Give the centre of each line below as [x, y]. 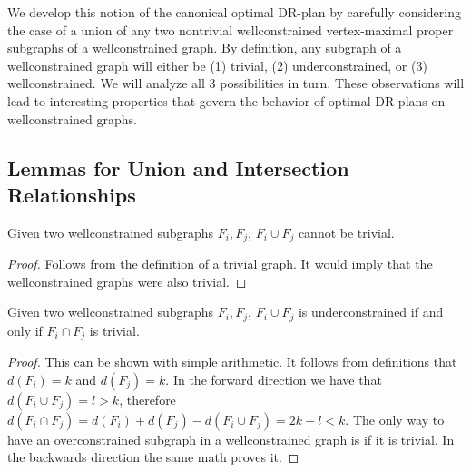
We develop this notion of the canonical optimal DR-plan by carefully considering [234, 12]
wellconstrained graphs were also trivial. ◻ [127, 281]
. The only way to [395, 419]
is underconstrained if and [371, 312]
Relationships [72, 194]
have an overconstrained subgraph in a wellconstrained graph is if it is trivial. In [231, 439]
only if [25, 330]
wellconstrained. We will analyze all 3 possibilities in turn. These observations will [236, 83]
